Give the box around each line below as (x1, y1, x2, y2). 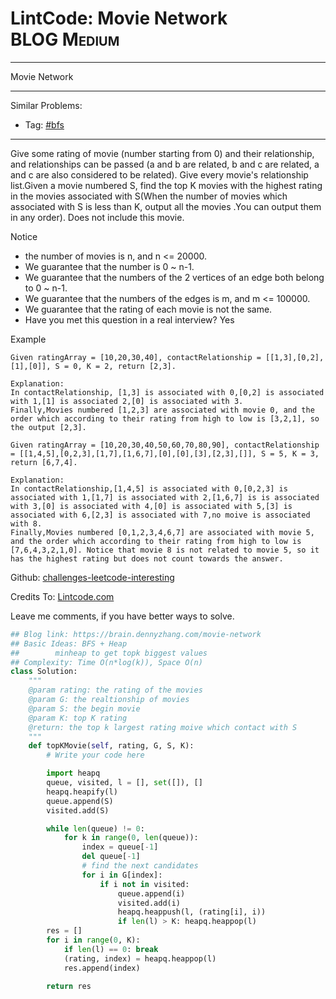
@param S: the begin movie (28, 703, 141, 714)
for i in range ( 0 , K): (46, 935, 141, 946)
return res (46, 981, 92, 991)
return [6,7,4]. (10, 457, 78, 467)
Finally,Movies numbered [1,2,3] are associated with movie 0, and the (10, 405, 315, 415)
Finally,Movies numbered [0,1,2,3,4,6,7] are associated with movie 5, (10, 527, 315, 537)
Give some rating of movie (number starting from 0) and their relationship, (10, 147, 315, 159)
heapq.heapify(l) (46, 787, 118, 797)
